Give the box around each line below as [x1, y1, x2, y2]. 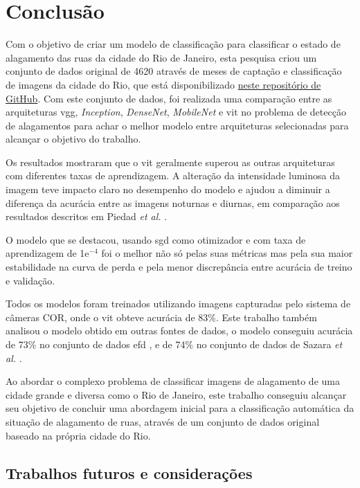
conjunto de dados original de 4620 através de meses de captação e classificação [6, 64, 342, 78]
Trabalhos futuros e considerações [6, 462, 253, 483]
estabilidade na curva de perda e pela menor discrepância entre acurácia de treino [6, 260, 352, 274]
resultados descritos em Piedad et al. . [6, 209, 168, 224]
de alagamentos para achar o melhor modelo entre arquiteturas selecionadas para [6, 118, 349, 132]
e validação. [6, 273, 55, 287]
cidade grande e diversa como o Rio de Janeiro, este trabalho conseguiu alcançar [6, 387, 347, 401]
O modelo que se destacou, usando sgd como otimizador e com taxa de [6, 232, 306, 246]
